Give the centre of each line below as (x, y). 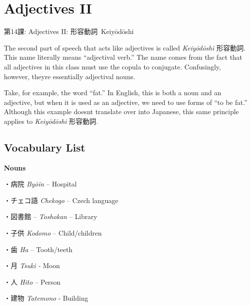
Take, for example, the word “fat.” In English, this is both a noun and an (113, 93)
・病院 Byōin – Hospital (41, 184)
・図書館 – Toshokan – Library (51, 216)
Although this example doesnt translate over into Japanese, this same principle (121, 111)
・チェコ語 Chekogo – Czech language (61, 200)
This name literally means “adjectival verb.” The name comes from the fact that (123, 57)
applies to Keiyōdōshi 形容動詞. (51, 121)
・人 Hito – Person (32, 281)
